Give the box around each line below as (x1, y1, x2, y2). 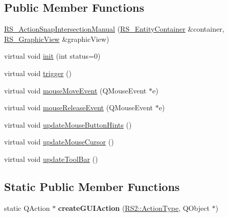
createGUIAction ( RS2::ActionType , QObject (58, 202, 210, 213)
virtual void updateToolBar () (4, 153, 98, 164)
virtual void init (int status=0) (4, 51, 101, 61)
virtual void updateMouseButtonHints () (4, 119, 132, 130)
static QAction (4, 202, 50, 213)
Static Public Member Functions (4, 178, 180, 194)
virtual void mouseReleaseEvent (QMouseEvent (4, 102, 153, 113)
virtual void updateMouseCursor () (4, 136, 114, 147)
